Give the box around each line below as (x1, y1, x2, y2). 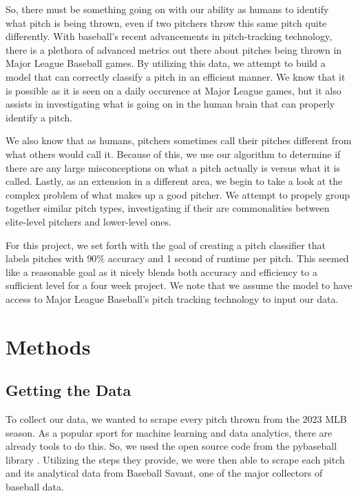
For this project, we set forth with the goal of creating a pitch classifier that (6, 237, 326, 252)
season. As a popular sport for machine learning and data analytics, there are (6, 425, 333, 439)
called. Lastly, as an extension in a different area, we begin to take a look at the (6, 174, 343, 188)
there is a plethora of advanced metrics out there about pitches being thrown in (6, 42, 342, 57)
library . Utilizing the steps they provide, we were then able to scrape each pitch (6, 452, 345, 466)
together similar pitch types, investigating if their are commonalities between (6, 201, 330, 215)
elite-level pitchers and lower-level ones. (6, 214, 171, 228)
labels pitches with (6, 251, 84, 266)
